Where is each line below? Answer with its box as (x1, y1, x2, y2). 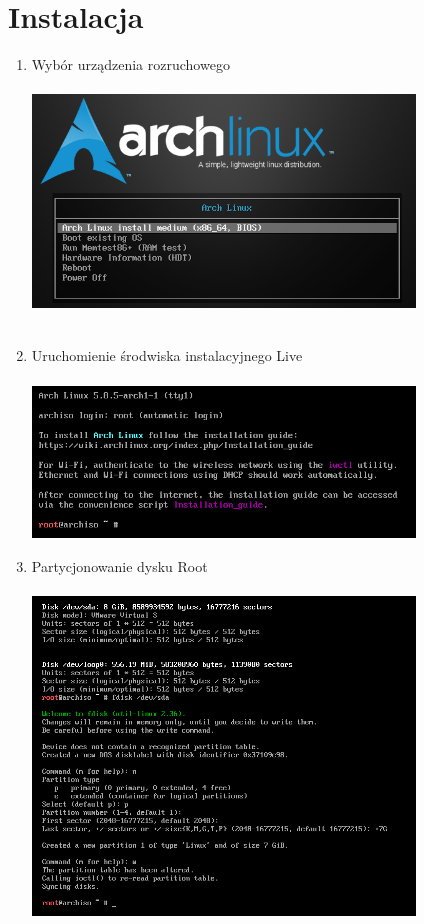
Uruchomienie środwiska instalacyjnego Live (31, 345, 303, 366)
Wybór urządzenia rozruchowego (31, 54, 230, 75)
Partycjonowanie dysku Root (31, 555, 208, 576)
